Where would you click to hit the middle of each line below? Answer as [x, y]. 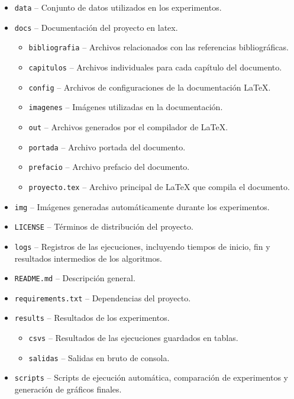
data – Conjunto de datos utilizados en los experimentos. [118, 7]
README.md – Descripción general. [75, 278]
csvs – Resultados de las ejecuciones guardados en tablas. [133, 338]
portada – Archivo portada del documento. [107, 147]
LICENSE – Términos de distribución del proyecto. [104, 226]
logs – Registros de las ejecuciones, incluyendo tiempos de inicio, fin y [142, 246]
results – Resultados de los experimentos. [92, 318]
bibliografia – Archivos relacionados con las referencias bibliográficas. [159, 47]
